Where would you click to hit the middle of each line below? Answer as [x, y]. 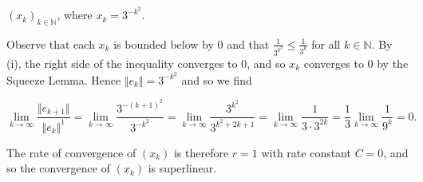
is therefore [201, 152]
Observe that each [51, 44]
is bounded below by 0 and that [192, 44]
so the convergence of [58, 168]
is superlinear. [182, 168]
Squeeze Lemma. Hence [64, 79]
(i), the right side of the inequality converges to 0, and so [146, 63]
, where [75, 15]
